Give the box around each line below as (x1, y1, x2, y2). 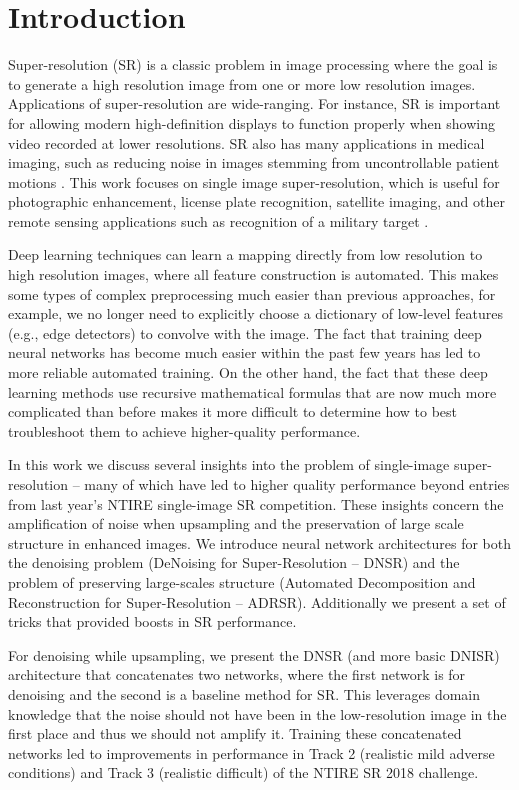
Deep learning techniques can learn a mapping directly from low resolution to (8, 244, 483, 265)
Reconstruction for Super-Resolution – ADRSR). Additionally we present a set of (8, 591, 506, 612)
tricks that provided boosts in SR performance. (8, 611, 297, 632)
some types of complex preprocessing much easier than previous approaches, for (8, 283, 496, 304)
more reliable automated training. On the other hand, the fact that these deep (8, 362, 488, 383)
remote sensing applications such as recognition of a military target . (8, 210, 429, 231)
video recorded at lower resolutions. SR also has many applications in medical (8, 132, 485, 153)
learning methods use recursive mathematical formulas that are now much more (8, 381, 497, 402)
